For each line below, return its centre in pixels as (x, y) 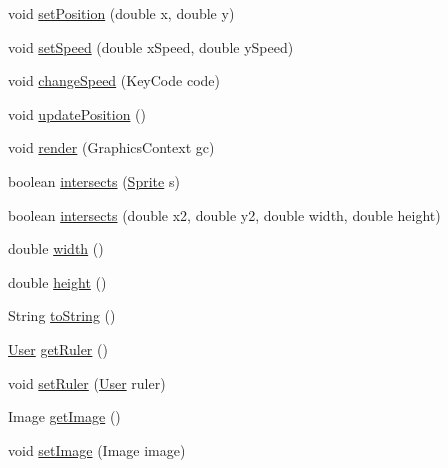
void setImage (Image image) (97, 449)
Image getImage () (64, 416)
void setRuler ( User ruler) (87, 382)
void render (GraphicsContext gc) (111, 147)
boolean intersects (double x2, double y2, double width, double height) (224, 214)
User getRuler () (58, 348)
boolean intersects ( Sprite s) (94, 180)
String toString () (62, 315)
